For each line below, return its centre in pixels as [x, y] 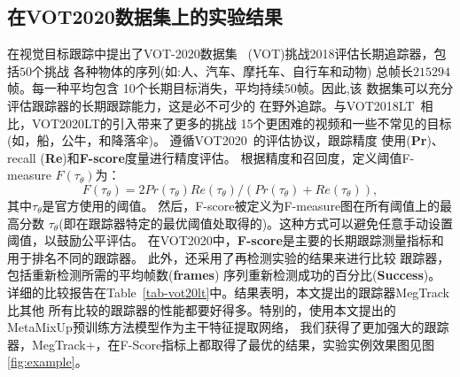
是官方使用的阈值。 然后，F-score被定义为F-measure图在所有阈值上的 [241, 205]
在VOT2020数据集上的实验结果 [145, 16]
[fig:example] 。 [47, 362]
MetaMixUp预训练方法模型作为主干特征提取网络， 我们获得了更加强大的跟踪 [228, 327]
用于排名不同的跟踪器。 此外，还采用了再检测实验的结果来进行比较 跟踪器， [229, 257]
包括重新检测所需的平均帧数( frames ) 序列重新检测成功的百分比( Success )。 [224, 275]
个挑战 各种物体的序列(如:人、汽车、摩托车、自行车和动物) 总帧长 [223, 70]
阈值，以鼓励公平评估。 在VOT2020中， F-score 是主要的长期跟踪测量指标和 [226, 240]
